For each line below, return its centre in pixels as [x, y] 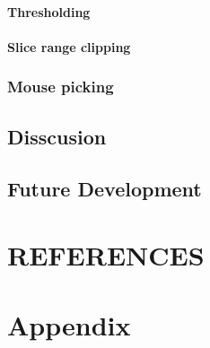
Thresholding [49, 11]
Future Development [105, 189]
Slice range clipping [69, 46]
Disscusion [57, 136]
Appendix [69, 325]
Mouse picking [61, 87]
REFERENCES [106, 254]
